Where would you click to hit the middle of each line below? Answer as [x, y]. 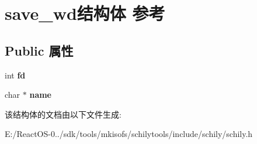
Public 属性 [39, 50]
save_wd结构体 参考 [85, 13]
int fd [15, 75]
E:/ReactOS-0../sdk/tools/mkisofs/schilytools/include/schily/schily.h [129, 134]
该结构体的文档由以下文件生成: [63, 114]
